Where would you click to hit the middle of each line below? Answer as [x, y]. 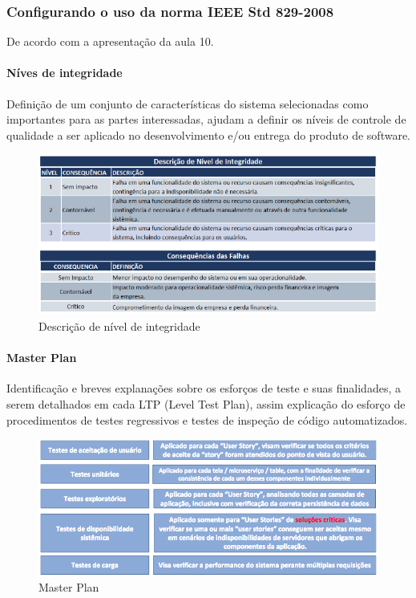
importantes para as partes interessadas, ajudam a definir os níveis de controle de [206, 119]
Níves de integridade [65, 73]
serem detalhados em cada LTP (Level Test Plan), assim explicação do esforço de [206, 403]
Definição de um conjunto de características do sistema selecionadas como [188, 103]
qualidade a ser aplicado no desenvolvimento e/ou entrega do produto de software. [208, 134]
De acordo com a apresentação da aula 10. [110, 41]
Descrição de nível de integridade [119, 325]
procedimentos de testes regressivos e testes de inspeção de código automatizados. [207, 419]
